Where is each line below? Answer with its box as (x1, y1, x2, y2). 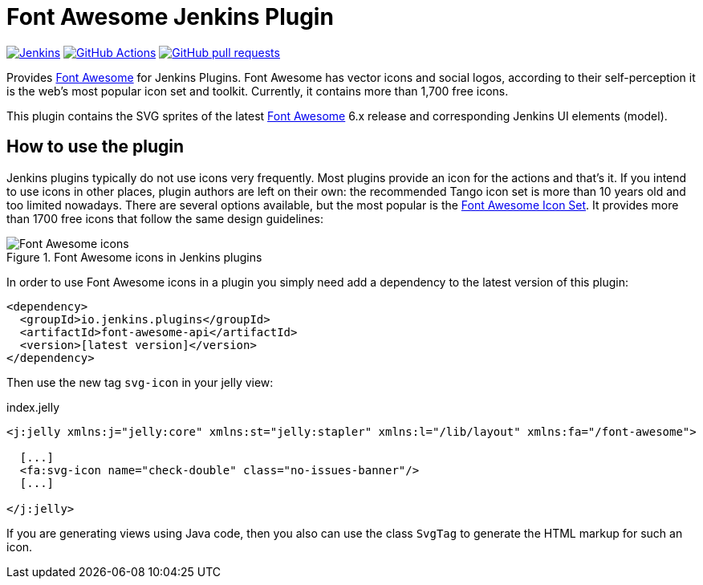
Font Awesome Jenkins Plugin (6, 3, 334, 30)
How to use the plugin (6, 136, 185, 157)
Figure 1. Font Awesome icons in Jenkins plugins (6, 250, 262, 264)
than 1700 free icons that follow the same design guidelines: (6, 211, 324, 225)
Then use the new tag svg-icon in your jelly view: (6, 375, 274, 389)
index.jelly (6, 400, 60, 414)
